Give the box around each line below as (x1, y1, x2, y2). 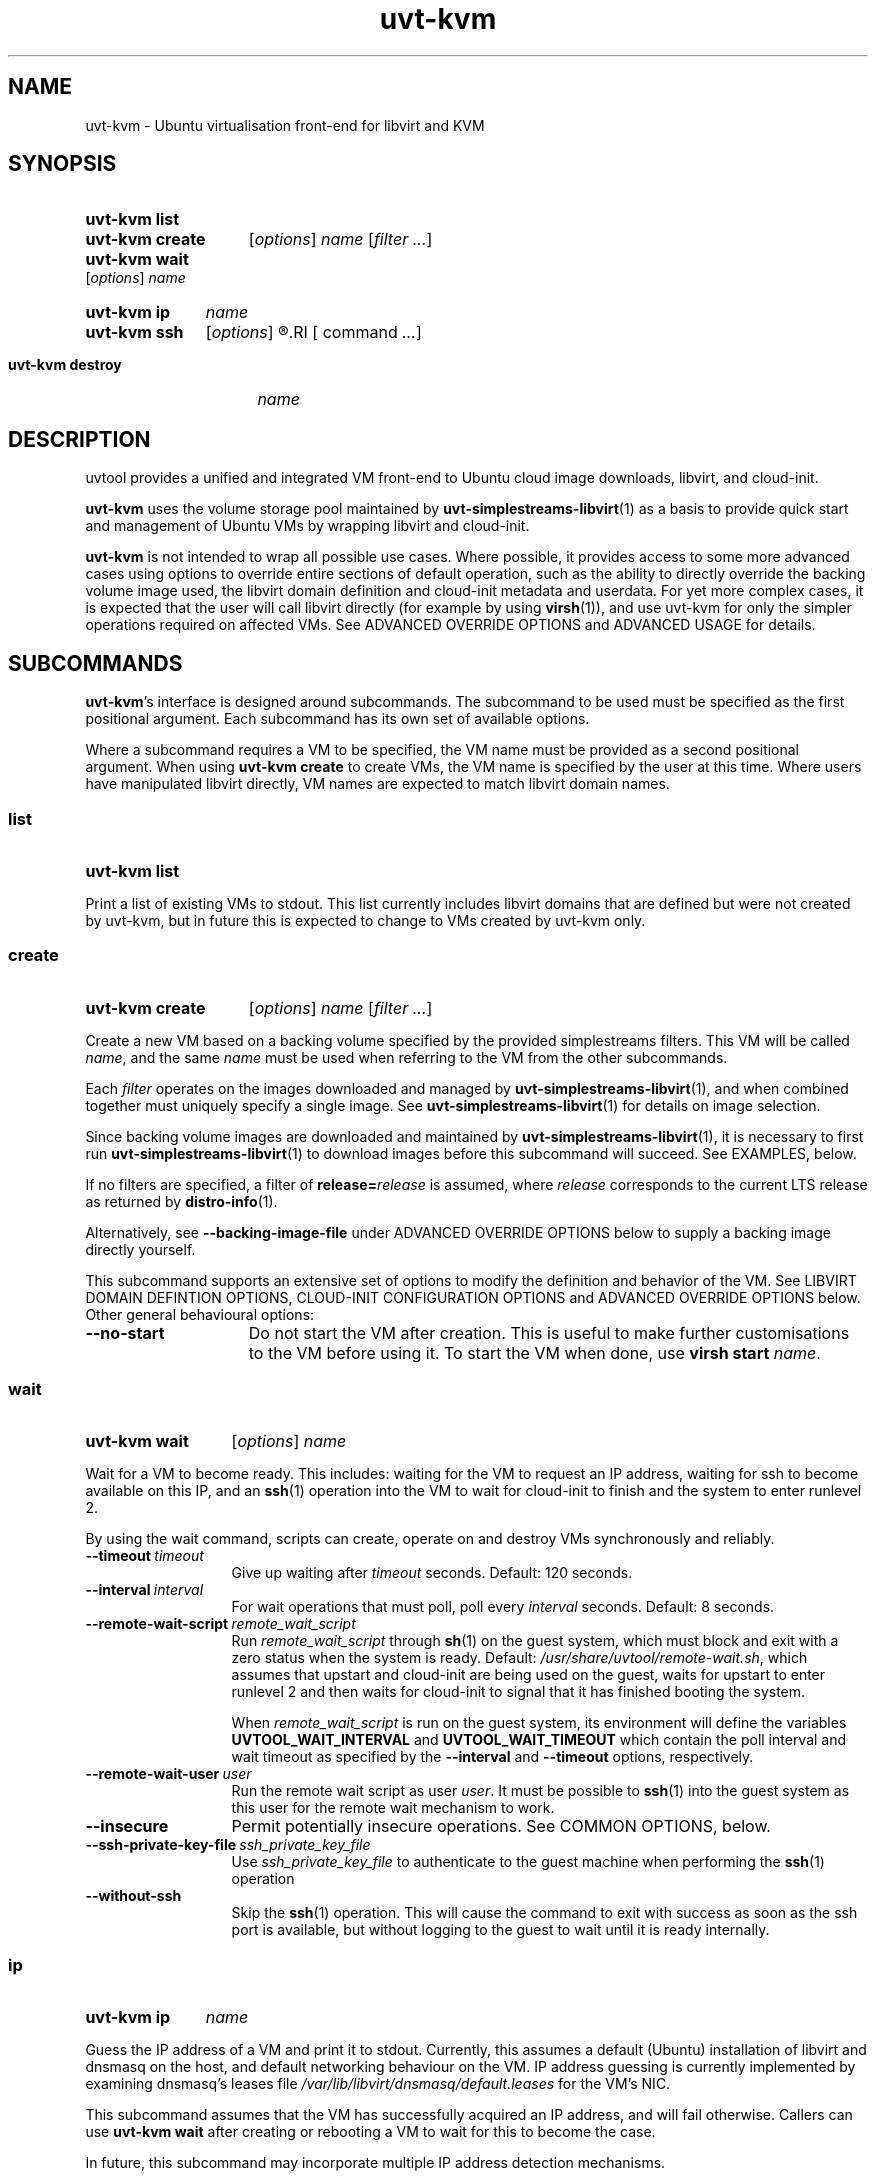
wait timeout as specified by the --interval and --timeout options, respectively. (231, 1748, 754, 1766)
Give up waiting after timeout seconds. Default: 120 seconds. (231, 1564, 633, 1582)
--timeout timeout (85, 1547, 204, 1565)
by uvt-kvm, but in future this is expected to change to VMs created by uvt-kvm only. (85, 911, 646, 929)
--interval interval (85, 1581, 204, 1599)
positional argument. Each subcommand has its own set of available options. (85, 710, 590, 728)
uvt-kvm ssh (85, 322, 184, 343)
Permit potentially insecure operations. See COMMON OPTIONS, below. (231, 1816, 771, 1837)
